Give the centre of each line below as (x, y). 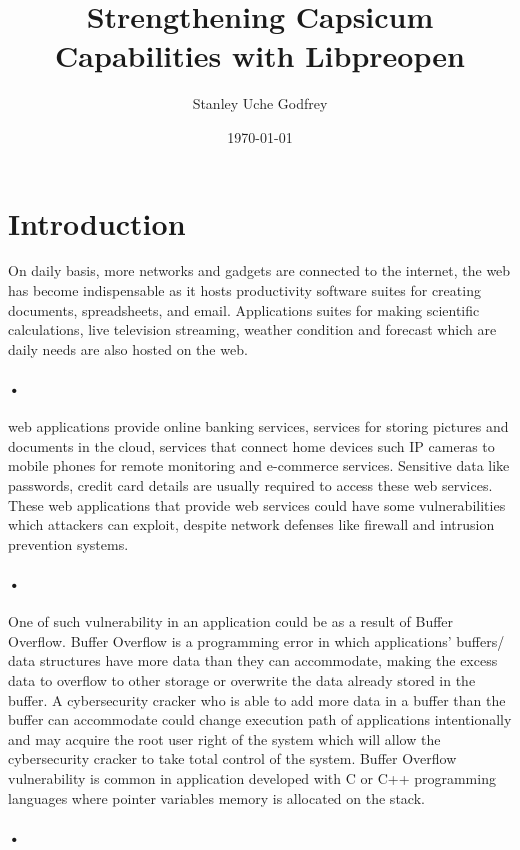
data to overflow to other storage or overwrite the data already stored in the (242, 679)
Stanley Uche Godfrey (260, 103)
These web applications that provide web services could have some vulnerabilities (257, 504)
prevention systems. (68, 543)
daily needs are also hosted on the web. (128, 348)
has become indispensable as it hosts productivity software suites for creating (244, 290)
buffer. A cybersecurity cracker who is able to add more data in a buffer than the (257, 699)
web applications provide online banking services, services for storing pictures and (258, 426)
